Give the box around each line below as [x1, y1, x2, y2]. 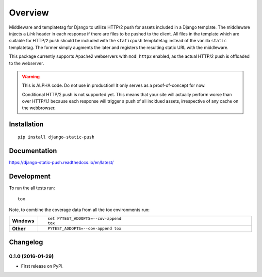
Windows [12, 217, 34, 224]
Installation [9, 120, 44, 129]
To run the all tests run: [9, 185, 55, 191]
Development [9, 172, 51, 180]
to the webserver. [9, 60, 44, 66]
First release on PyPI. [21, 263, 64, 269]
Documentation [9, 147, 57, 155]
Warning [22, 73, 40, 80]
